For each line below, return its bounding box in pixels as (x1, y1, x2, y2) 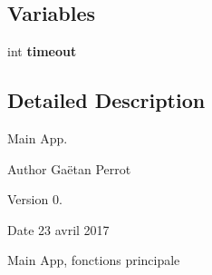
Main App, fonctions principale (7, 250, 180, 270)
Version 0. (7, 190, 63, 209)
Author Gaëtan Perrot (7, 159, 131, 178)
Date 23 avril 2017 (7, 220, 110, 239)
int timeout (7, 42, 77, 61)
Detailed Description (7, 86, 206, 114)
